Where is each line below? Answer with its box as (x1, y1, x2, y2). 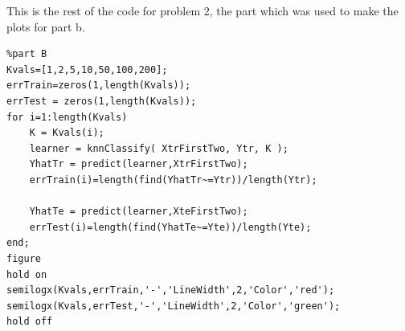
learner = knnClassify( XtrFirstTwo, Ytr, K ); (29, 142, 288, 154)
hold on (6, 268, 47, 280)
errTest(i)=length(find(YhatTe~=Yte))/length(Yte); (29, 221, 312, 233)
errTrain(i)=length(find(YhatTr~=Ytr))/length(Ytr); (29, 174, 317, 186)
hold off (6, 316, 53, 328)
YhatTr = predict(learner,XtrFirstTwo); (29, 158, 248, 170)
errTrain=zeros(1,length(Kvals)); (6, 80, 191, 92)
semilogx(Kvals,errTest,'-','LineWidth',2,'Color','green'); (6, 300, 341, 312)
